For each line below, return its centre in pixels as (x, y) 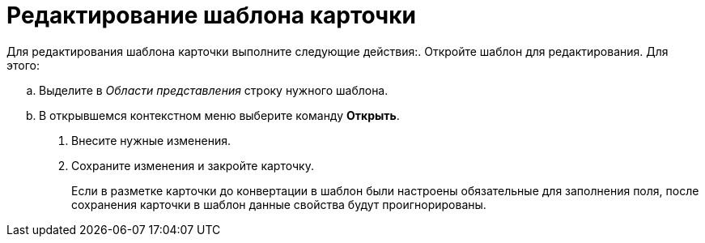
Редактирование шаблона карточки (211, 15)
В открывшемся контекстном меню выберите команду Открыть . (219, 115)
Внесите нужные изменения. (151, 140)
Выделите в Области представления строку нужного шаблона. (214, 90)
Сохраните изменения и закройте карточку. (193, 165)
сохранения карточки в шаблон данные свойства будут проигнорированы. (279, 204)
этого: (23, 65)
